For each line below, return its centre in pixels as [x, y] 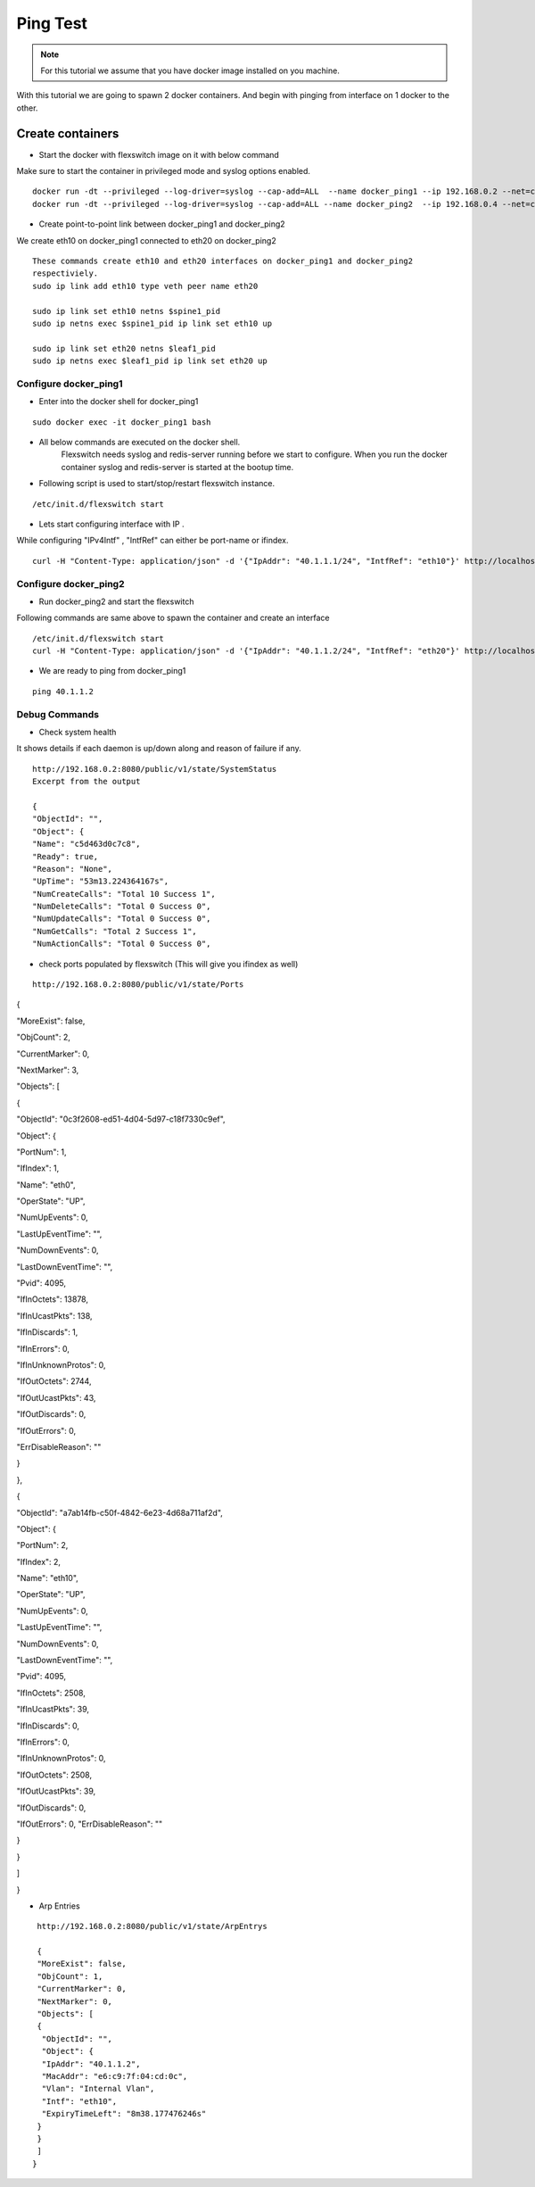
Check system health [78, 732]
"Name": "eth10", [48, 1578]
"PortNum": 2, [42, 1545]
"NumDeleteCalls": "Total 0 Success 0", [122, 907]
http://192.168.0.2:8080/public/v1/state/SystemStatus [155, 769]
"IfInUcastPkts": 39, [53, 1710]
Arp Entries [59, 1906]
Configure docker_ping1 [70, 384]
